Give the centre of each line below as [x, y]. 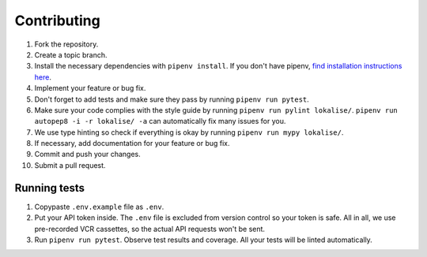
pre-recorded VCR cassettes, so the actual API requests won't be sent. [149, 229]
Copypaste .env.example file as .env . [99, 207]
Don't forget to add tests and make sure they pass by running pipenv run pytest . [172, 99]
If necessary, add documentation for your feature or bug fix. [132, 143]
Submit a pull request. [70, 165]
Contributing [57, 20]
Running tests [50, 188]
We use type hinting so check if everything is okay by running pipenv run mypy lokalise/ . [189, 132]
